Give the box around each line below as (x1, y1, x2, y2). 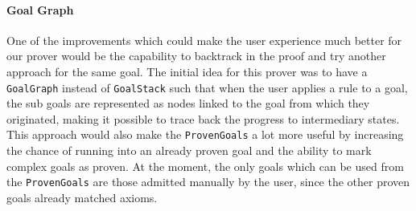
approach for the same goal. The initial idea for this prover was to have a (6, 63, 368, 79)
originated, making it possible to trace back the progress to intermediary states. (6, 110, 400, 127)
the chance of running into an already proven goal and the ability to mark (6, 142, 372, 159)
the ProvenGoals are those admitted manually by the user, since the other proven (6, 173, 410, 190)
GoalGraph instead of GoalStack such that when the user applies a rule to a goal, (6, 79, 408, 95)
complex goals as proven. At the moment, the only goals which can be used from (6, 157, 404, 174)
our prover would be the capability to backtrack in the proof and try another (6, 47, 386, 64)
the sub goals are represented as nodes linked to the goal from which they (6, 95, 370, 112)
